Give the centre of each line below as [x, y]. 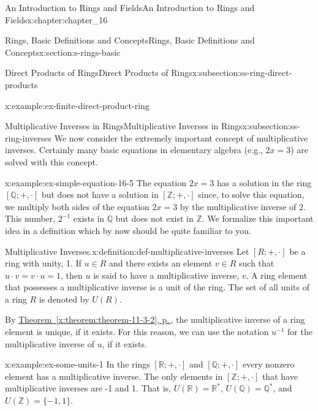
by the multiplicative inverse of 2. [243, 206]
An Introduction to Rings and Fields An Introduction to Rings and [130, 7]
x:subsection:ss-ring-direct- [242, 73]
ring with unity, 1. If [43, 263]
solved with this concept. [51, 161]
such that [257, 263]
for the [300, 332]
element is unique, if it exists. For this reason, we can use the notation [137, 332]
